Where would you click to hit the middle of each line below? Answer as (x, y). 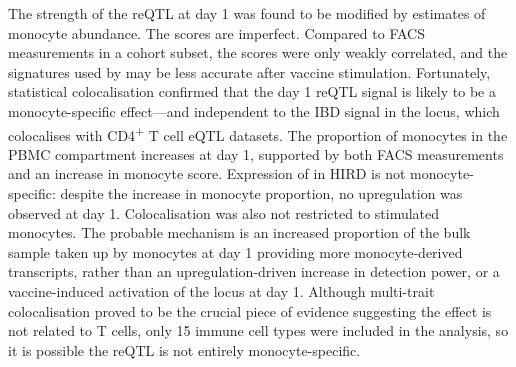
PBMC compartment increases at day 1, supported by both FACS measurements (256, 153)
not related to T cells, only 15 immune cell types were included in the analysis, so (258, 330)
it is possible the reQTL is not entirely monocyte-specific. (184, 349)
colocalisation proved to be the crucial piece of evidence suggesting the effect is (250, 310)
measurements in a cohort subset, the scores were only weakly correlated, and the (258, 52)
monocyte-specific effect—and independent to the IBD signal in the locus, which (254, 110)
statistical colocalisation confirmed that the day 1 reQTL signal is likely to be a (252, 91)
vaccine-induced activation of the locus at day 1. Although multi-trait (221, 290)
